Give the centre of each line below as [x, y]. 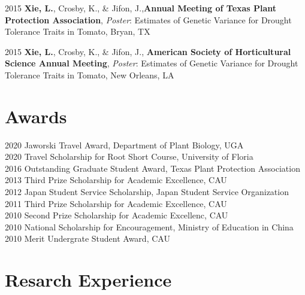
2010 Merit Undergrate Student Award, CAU [87, 238]
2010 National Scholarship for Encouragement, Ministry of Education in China [149, 226]
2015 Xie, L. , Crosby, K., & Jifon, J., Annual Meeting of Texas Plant [141, 8]
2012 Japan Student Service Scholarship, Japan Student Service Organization [147, 192]
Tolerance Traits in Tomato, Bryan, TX [78, 31]
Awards [36, 116]
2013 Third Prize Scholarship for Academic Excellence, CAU [116, 180]
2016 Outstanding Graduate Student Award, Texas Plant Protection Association [152, 168]
